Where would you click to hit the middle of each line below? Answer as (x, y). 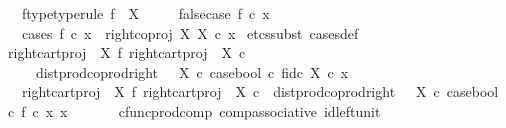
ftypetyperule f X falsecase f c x (145, 13)
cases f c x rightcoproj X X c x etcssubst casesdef (190, 32)
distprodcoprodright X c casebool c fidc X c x (192, 71)
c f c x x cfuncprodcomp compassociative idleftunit (194, 110)
